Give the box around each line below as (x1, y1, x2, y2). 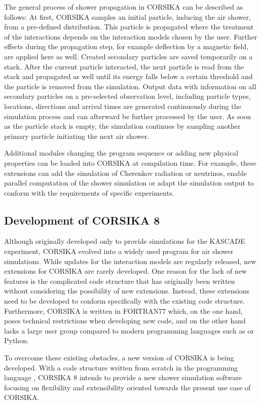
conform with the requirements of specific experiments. (4, 187, 174, 198)
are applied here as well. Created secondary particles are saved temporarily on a (4, 51, 253, 61)
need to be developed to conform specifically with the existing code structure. (4, 296, 245, 306)
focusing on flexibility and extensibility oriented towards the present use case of (4, 382, 251, 392)
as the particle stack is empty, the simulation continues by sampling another (4, 121, 241, 131)
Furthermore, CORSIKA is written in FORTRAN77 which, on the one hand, (4, 305, 243, 316)
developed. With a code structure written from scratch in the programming (4, 362, 238, 373)
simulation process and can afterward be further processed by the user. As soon (4, 111, 251, 121)
